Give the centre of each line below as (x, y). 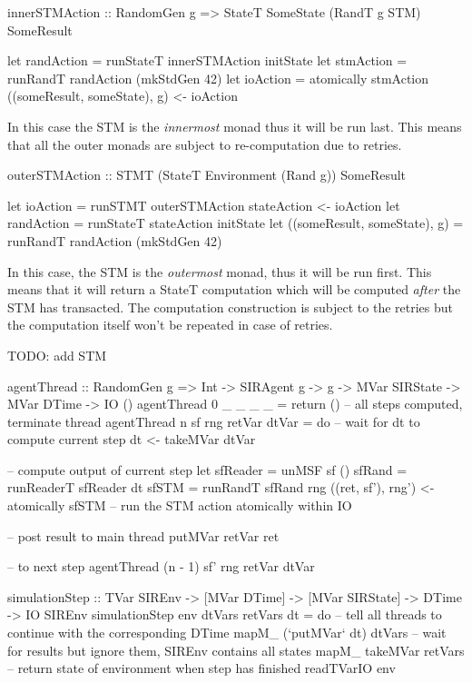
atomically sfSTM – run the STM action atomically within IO (180, 505)
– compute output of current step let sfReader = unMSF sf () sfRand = (207, 469)
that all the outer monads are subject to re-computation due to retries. (205, 144)
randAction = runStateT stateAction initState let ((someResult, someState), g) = (236, 223)
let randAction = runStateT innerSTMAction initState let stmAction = (207, 60)
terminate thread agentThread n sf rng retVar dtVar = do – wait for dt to (214, 421)
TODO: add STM (57, 355)
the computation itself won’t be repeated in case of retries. (170, 325)
